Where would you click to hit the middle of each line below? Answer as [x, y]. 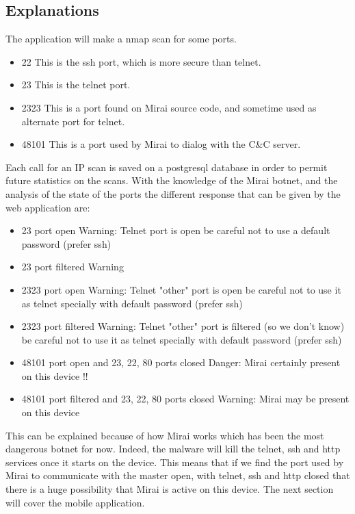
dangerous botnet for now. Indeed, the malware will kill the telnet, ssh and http [173, 449]
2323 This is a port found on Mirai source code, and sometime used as [169, 107]
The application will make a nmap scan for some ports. [121, 39]
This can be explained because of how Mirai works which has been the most [165, 435]
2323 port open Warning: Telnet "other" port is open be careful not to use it [181, 289]
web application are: [48, 207]
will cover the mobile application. [75, 502]
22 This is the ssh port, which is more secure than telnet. [141, 61]
